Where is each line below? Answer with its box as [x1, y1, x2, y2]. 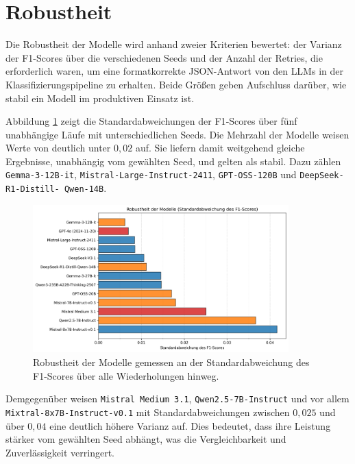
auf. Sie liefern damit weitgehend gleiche [135, 141, 305, 155]
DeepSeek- [299, 171, 344, 181]
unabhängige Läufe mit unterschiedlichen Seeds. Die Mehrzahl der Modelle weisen [5, 127, 350, 141]
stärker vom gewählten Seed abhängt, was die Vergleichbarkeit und [5, 432, 286, 446]
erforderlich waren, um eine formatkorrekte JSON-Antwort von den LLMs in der [5, 64, 343, 78]
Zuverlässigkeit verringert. [5, 445, 114, 459]
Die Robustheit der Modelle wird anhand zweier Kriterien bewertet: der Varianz [5, 37, 342, 51]
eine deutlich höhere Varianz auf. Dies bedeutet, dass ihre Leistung [49, 418, 331, 432]
